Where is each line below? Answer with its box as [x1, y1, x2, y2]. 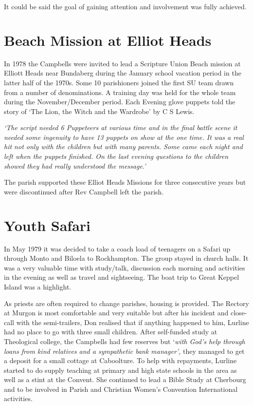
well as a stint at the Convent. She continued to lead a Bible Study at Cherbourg [4, 374, 246, 385]
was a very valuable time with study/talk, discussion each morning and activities [4, 262, 245, 272]
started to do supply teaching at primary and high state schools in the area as [4, 365, 237, 375]
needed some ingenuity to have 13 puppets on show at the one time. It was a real [4, 132, 244, 142]
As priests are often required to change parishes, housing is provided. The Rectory [4, 298, 249, 308]
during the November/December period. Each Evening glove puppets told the [4, 96, 235, 107]
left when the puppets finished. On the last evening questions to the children [4, 151, 229, 161]
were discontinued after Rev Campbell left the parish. [4, 186, 164, 196]
